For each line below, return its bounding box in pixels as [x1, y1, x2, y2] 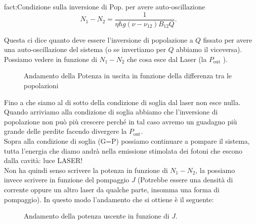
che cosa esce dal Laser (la [127, 54, 207, 64]
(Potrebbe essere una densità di [137, 174, 233, 185]
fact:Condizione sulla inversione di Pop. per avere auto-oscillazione [4, 1, 205, 11]
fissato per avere [203, 34, 253, 45]
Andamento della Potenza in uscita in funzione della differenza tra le [24, 70, 232, 81]
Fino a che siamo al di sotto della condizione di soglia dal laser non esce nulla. [4, 97, 241, 107]
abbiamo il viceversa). [176, 44, 242, 55]
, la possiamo [195, 165, 235, 175]
